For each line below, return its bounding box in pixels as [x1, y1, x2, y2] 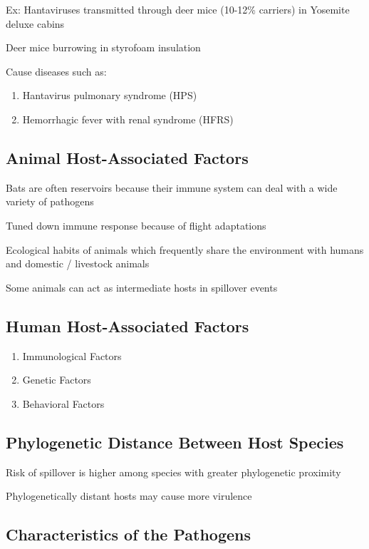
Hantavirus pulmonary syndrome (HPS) [22, 88, 197, 103]
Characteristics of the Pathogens [6, 523, 251, 545]
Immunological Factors [22, 348, 122, 363]
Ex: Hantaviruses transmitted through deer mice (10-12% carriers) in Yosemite [6, 2, 350, 16]
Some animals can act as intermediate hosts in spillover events [6, 279, 278, 294]
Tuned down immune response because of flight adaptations [6, 217, 266, 232]
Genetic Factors [22, 372, 91, 387]
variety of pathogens [6, 194, 94, 209]
